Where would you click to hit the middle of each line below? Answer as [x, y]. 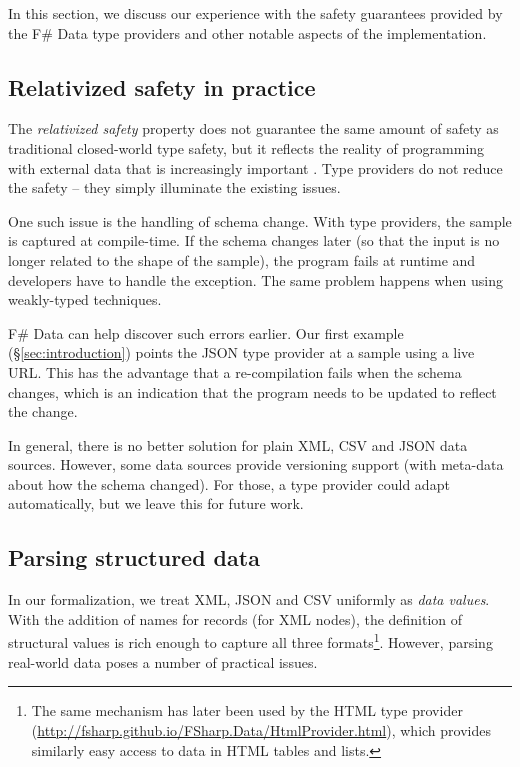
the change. [43, 411]
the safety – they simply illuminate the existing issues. [174, 187]
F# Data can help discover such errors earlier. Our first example [206, 332]
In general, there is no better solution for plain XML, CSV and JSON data [238, 444]
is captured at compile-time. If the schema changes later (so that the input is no [254, 240]
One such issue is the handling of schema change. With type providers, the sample [260, 220]
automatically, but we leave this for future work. [156, 503]
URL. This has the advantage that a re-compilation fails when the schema [235, 371]
